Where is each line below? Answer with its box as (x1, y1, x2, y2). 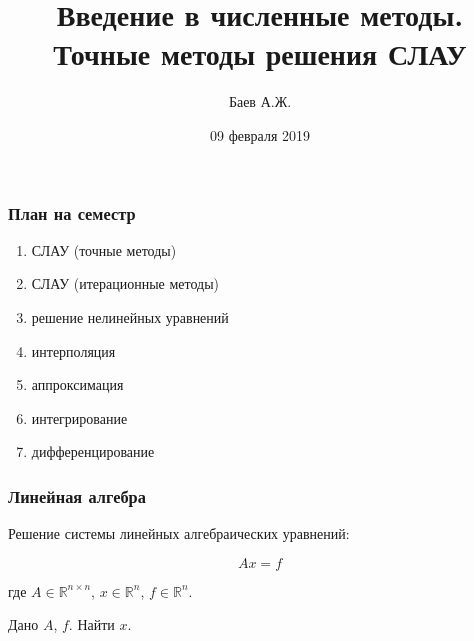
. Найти (68, 614, 115, 635)
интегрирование (31, 407, 128, 428)
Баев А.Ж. (228, 91, 292, 112)
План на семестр (8, 200, 136, 225)
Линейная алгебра (8, 483, 146, 508)
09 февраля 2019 (210, 124, 310, 145)
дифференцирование (31, 441, 155, 462)
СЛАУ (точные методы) (31, 239, 177, 260)
